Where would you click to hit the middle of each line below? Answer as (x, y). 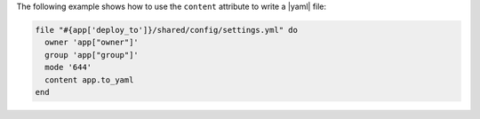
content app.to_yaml (89, 79)
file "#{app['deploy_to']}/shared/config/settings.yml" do (166, 30)
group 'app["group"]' (92, 55)
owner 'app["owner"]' (92, 43)
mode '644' (68, 67)
